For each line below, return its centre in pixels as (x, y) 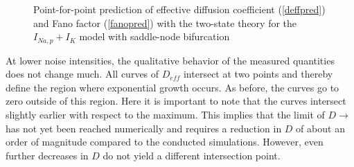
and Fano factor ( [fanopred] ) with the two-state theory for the (165, 23)
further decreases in (47, 155)
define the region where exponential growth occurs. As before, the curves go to (172, 87)
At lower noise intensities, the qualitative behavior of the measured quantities (170, 60)
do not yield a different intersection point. (192, 155)
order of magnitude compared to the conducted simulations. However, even (165, 142)
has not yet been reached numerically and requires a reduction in (144, 128)
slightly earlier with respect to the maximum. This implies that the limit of (165, 115)
